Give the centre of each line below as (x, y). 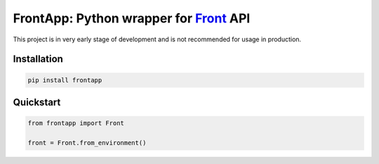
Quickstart (37, 102)
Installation (38, 59)
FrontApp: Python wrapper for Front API (132, 18)
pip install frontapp (65, 80)
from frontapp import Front (76, 123)
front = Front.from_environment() (87, 143)
